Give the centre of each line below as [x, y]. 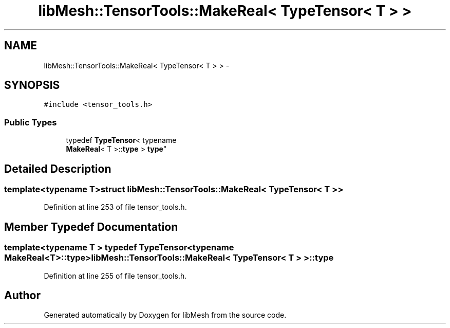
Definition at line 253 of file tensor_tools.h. [115, 207]
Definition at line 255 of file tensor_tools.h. [115, 276]
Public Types [31, 122]
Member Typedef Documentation [91, 227]
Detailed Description [58, 169]
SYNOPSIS [32, 85]
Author [22, 296]
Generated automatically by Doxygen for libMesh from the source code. [165, 315]
